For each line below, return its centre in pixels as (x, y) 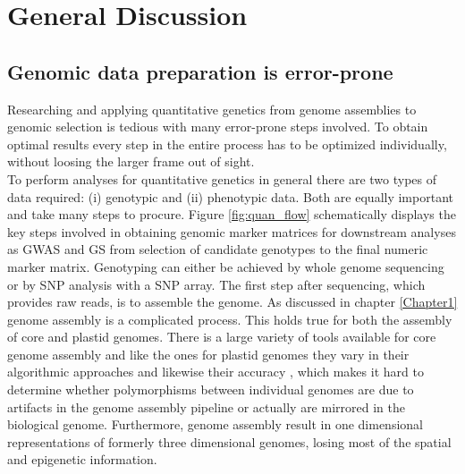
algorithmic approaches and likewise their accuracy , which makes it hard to (216, 372)
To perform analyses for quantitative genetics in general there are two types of (222, 178)
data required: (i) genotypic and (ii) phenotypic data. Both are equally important (230, 196)
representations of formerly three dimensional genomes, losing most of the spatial (229, 441)
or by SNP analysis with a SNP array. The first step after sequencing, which (216, 284)
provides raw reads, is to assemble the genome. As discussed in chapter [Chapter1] (232, 302)
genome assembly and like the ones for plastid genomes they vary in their (208, 354)
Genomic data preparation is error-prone (200, 71)
